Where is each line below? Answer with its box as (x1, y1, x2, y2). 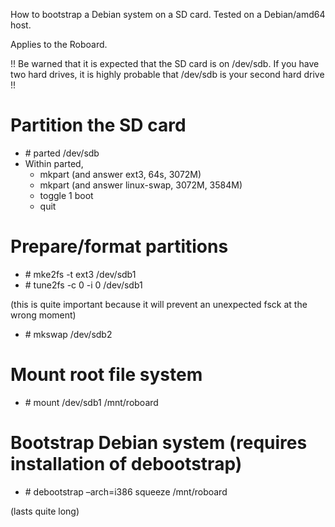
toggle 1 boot (39, 189, 94, 201)
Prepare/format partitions (10, 235, 229, 258)
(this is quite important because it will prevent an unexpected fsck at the (10, 298, 308, 310)
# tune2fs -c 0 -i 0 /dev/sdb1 (24, 279, 143, 291)
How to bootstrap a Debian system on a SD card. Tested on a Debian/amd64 (10, 9, 326, 20)
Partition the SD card (10, 114, 187, 137)
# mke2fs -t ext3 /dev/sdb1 (24, 268, 137, 280)
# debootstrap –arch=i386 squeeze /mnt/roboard (24, 485, 228, 498)
